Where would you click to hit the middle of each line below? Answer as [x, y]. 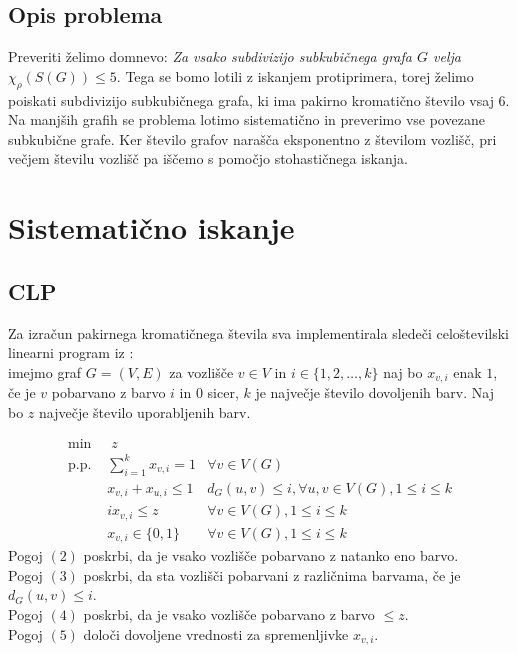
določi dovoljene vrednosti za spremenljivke [216, 633]
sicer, [223, 392]
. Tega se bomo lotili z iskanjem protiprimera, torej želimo [295, 75]
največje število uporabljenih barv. [145, 411]
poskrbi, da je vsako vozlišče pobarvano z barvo [229, 613]
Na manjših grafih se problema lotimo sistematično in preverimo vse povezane [246, 119]
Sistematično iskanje [151, 227]
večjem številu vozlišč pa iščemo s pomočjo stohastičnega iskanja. [208, 158]
